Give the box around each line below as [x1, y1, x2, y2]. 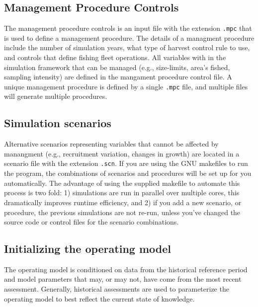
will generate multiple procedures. [4, 91, 107, 101]
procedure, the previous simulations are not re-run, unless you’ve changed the [4, 207, 241, 217]
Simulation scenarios [4, 115, 111, 131]
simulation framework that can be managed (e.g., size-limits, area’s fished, [4, 62, 230, 72]
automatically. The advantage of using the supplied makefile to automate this [4, 177, 240, 188]
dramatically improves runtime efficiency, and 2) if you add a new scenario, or [4, 197, 242, 207]
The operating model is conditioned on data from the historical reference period [4, 264, 248, 274]
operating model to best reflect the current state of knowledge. [4, 293, 195, 304]
